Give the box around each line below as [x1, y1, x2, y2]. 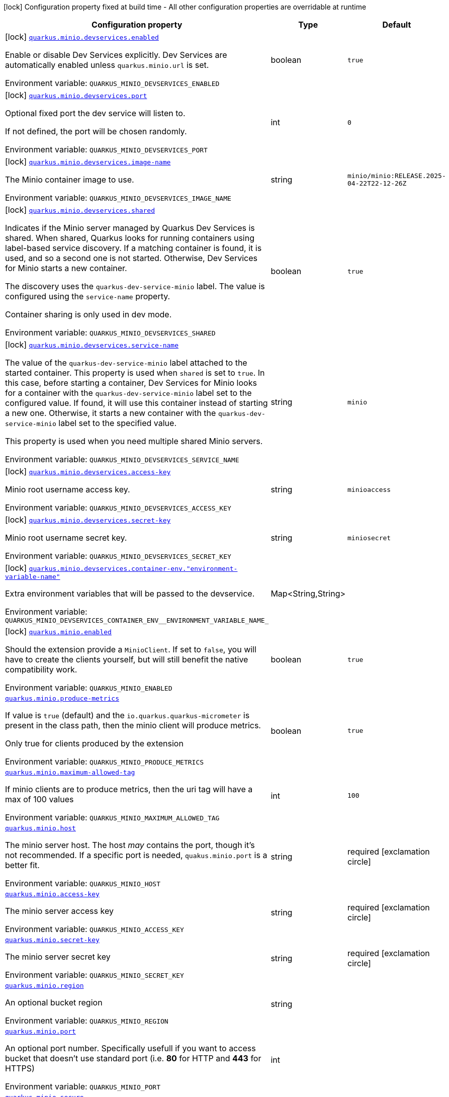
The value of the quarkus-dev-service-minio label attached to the [5, 358, 247, 368]
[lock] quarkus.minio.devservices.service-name [5, 340, 178, 350]
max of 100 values [5, 794, 74, 804]
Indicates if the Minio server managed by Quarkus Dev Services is [5, 223, 255, 233]
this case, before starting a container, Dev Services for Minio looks [5, 378, 257, 388]
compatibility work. [5, 664, 77, 674]
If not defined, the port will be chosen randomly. [5, 126, 187, 136]
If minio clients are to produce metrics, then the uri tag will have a [5, 784, 253, 794]
